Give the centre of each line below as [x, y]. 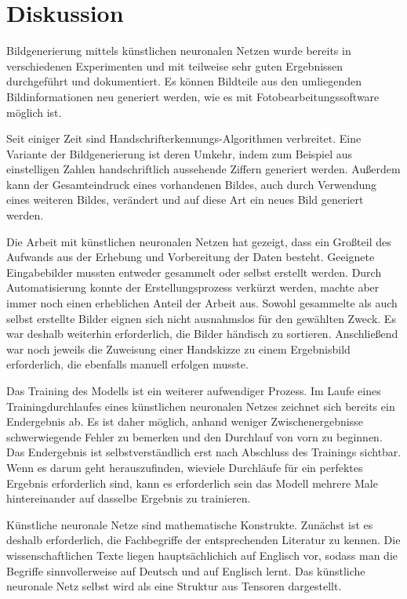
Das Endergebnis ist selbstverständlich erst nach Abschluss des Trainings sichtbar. [204, 452]
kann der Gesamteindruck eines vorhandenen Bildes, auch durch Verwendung [192, 184]
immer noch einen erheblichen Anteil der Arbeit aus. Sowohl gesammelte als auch [202, 303]
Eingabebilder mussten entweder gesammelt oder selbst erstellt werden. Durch [194, 272]
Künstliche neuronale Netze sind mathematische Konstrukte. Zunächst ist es [190, 524]
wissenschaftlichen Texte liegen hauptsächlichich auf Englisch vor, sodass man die [202, 555]
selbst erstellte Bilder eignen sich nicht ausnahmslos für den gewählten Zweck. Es [201, 318]
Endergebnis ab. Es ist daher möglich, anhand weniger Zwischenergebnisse [185, 421]
